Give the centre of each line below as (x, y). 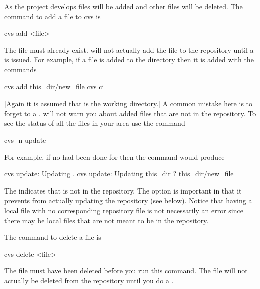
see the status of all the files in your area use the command (95, 123)
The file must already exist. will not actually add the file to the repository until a (129, 50)
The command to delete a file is (53, 237)
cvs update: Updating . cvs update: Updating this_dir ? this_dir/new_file (119, 174)
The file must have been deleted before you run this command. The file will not (126, 271)
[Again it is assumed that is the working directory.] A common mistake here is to (128, 103)
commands (20, 69)
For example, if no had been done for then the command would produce (114, 157)
